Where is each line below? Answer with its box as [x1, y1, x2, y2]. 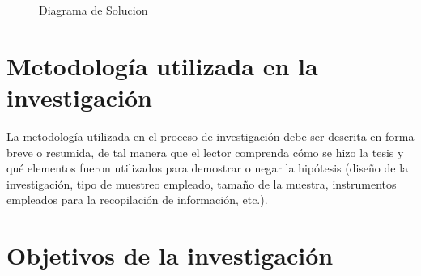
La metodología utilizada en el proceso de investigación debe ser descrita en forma [6, 127, 415, 144]
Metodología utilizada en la [6, 49, 318, 82]
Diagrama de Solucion [39, 2, 148, 18]
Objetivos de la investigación [6, 239, 334, 272]
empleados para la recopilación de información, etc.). [6, 191, 268, 208]
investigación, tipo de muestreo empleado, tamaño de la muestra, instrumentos [6, 175, 397, 192]
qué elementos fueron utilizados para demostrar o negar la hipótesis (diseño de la [6, 159, 409, 176]
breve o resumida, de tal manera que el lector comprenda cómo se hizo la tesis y [6, 143, 404, 160]
